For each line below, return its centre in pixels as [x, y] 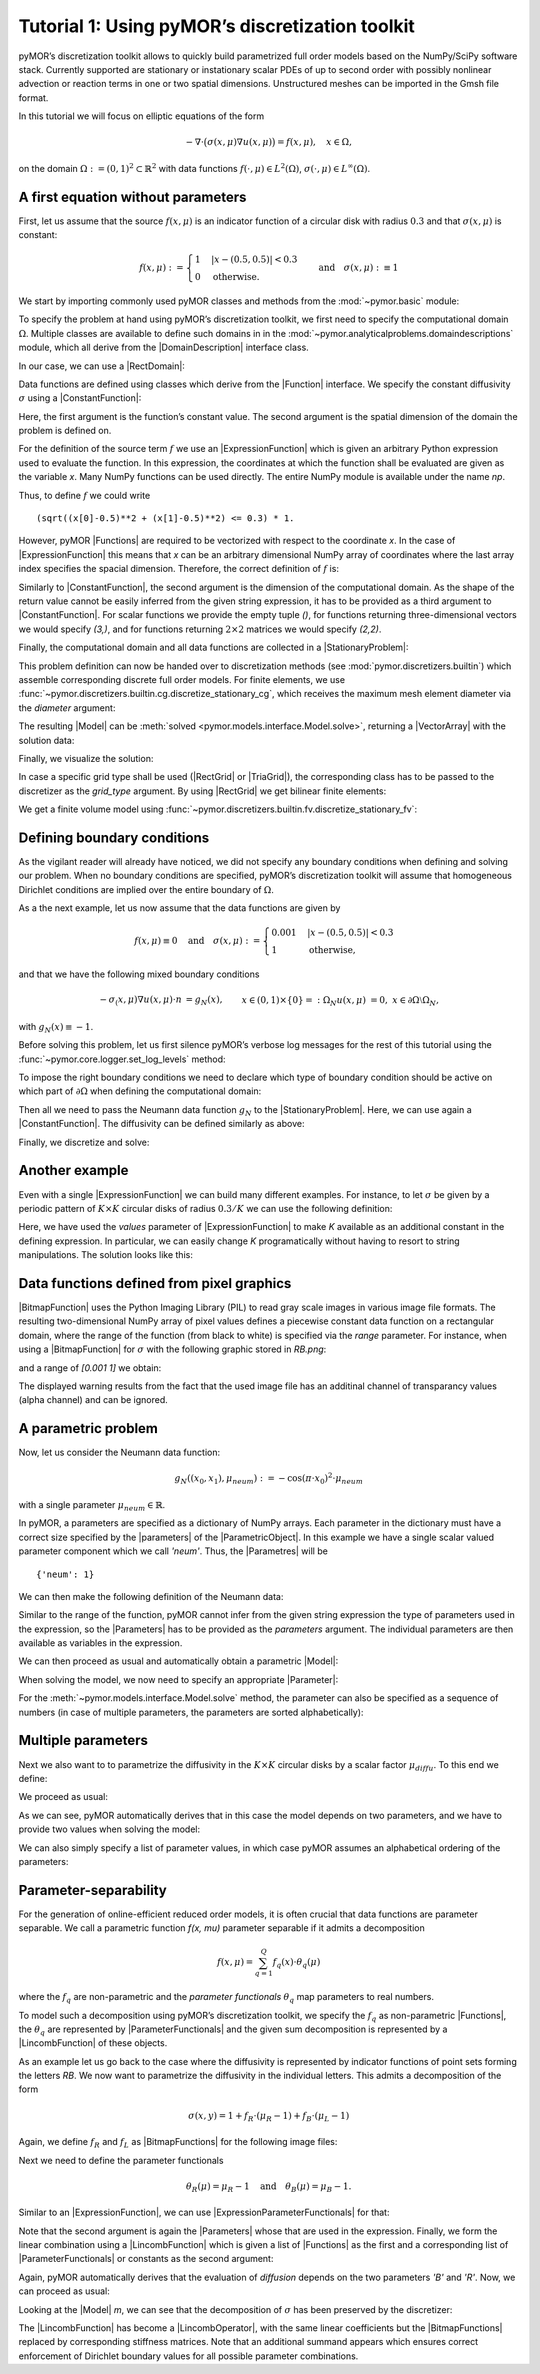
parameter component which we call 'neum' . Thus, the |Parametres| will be [173, 1551]
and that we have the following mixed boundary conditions [139, 974]
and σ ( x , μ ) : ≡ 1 [358, 268]
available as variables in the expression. [100, 1643]
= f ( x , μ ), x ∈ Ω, [314, 142]
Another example [73, 1170]
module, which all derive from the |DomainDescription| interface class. [163, 347]
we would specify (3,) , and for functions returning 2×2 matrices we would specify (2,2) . [200, 629]
